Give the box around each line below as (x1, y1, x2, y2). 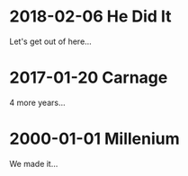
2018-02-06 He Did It (9, 6, 173, 27)
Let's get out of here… (9, 36, 92, 47)
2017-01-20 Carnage (9, 67, 168, 88)
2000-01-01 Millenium (9, 128, 180, 149)
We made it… (9, 158, 58, 169)
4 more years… (9, 97, 66, 108)
